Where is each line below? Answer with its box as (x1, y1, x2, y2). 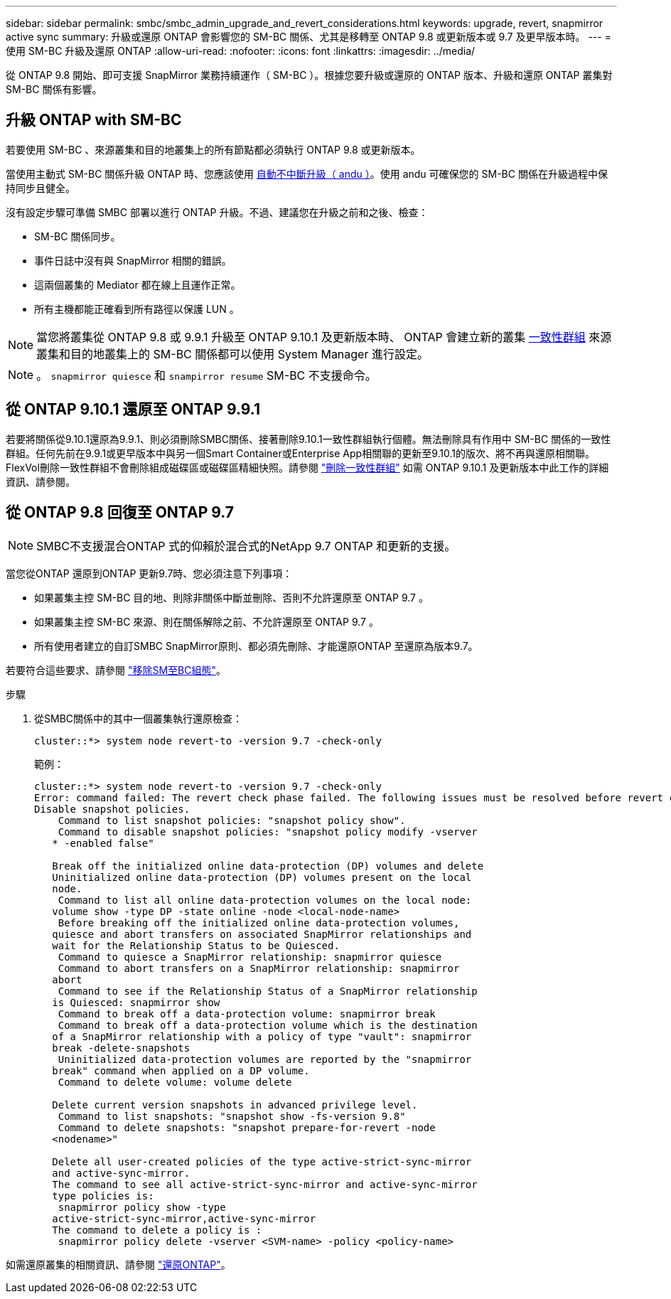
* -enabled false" (52, 837, 154, 849)
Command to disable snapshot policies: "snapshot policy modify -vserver (58, 825, 478, 838)
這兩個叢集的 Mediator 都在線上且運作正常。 (34, 278, 241, 291)
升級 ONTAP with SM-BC (6, 111, 182, 129)
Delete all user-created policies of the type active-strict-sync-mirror (52, 1155, 472, 1167)
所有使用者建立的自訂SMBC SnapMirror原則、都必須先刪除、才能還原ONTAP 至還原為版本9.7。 (34, 639, 478, 652)
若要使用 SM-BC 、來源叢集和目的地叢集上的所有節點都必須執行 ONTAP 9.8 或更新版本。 (6, 143, 421, 156)
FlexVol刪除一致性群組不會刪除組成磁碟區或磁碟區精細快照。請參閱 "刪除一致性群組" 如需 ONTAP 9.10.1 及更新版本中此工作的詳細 (6, 461, 609, 474)
